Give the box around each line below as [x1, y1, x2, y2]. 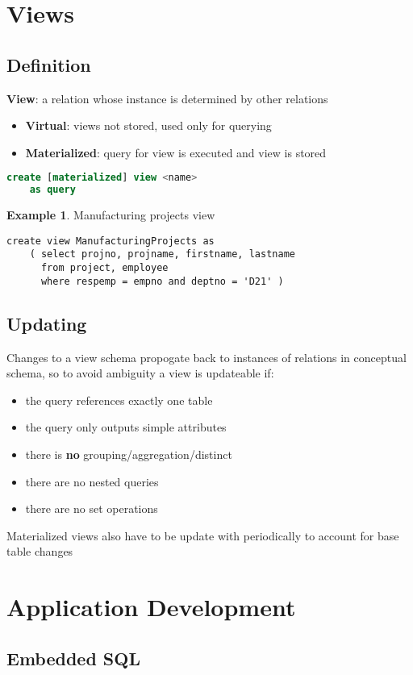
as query [29, 184, 76, 196]
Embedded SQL [6, 645, 140, 670]
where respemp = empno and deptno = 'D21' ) [40, 275, 284, 287]
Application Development [6, 590, 296, 623]
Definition [6, 52, 91, 77]
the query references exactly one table [25, 391, 213, 408]
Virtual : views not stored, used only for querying [25, 117, 272, 134]
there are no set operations [25, 500, 158, 517]
